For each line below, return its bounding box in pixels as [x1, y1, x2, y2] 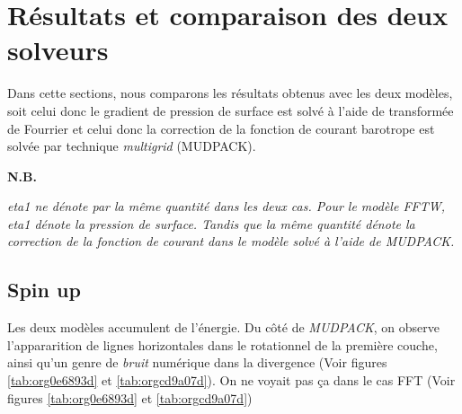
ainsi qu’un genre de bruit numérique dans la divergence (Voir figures [7, 353, 387, 372]
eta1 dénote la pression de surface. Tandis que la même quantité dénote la [7, 214, 415, 233]
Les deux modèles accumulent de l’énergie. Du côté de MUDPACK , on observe [7, 318, 440, 337]
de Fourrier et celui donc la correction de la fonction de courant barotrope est [7, 119, 435, 137]
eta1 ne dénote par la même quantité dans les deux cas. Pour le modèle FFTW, [7, 197, 445, 216]
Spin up [7, 276, 81, 304]
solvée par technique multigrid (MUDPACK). [7, 137, 256, 155]
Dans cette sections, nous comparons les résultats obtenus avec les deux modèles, [7, 84, 453, 102]
